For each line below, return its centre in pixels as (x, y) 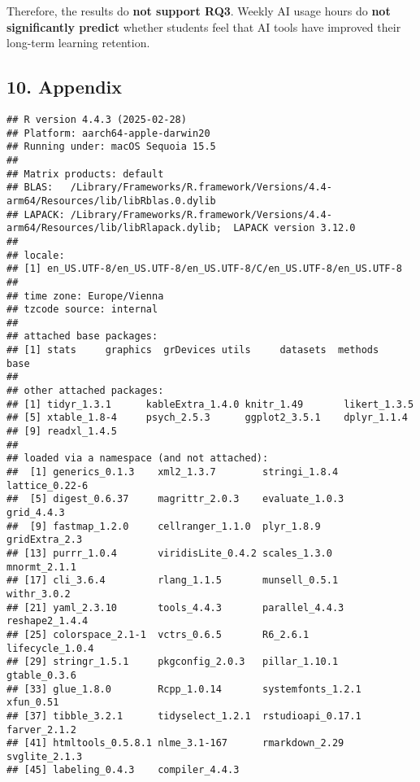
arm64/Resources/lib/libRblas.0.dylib (111, 201)
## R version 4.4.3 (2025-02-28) (97, 119)
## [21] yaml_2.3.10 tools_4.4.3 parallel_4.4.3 (175, 607)
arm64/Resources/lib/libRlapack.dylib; (114, 228)
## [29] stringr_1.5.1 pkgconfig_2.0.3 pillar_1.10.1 (173, 662)
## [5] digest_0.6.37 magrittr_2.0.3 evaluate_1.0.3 (175, 499)
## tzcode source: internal (82, 310)
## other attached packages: (85, 391)
